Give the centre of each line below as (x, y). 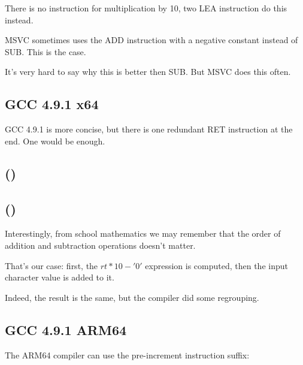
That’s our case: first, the (51, 265)
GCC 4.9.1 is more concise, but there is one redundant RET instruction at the (149, 129)
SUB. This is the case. (46, 51)
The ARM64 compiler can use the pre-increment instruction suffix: (127, 355)
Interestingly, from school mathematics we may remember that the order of (143, 233)
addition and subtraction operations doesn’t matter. (100, 245)
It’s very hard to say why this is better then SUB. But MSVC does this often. (148, 72)
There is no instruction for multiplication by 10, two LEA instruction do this (146, 8)
